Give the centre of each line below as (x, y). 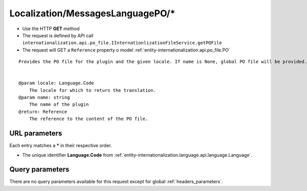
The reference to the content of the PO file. (89, 119)
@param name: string (44, 98)
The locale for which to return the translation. (92, 90)
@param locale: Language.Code (57, 83)
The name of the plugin (59, 104)
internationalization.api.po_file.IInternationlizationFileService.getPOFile (122, 43)
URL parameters (36, 134)
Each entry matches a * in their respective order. (61, 146)
